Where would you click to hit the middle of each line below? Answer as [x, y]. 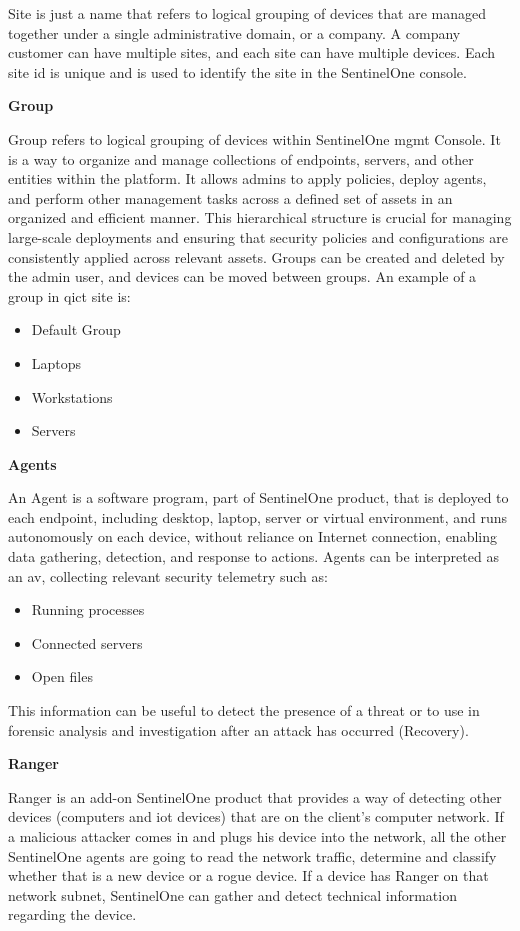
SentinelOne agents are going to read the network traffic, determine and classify [252, 855]
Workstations [72, 396]
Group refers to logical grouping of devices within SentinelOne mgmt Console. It [254, 138]
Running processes [88, 609]
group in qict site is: [69, 295]
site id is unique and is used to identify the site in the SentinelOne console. [237, 71]
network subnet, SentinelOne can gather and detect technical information [232, 894]
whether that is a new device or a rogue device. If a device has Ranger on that [248, 875]
